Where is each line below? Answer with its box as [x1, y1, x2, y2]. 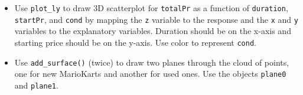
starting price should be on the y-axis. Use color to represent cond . [14, 36, 256, 48]
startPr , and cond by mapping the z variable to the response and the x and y [14, 13, 298, 25]
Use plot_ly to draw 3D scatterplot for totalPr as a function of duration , [14, 2, 288, 13]
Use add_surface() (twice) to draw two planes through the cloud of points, [14, 56, 289, 68]
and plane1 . [14, 79, 58, 91]
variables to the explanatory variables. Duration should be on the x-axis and [14, 25, 291, 37]
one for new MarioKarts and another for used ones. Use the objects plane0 [14, 67, 286, 80]
